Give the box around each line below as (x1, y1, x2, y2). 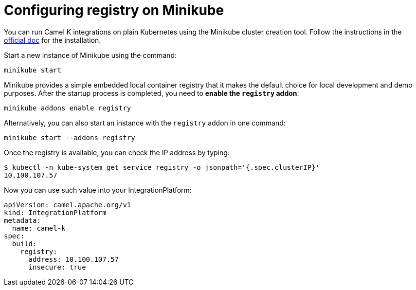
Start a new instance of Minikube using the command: (4, 51, 177, 59)
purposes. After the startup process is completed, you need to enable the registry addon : (4, 89, 299, 97)
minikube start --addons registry (4, 133, 135, 142)
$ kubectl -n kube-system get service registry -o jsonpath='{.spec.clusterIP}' (4, 163, 320, 171)
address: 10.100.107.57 (28, 255, 119, 263)
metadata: (4, 216, 41, 224)
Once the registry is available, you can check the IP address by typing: (4, 148, 230, 157)
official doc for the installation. (4, 36, 101, 44)
